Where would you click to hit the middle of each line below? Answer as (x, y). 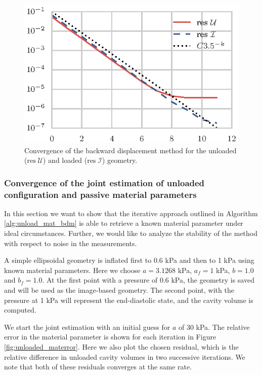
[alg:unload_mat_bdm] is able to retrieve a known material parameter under (124, 223)
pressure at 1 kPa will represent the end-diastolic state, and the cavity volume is (129, 300)
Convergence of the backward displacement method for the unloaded (130, 150)
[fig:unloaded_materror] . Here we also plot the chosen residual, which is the (121, 346)
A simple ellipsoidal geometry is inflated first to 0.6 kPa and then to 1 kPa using (129, 260)
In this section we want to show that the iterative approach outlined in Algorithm (131, 213)
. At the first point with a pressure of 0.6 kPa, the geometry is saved (148, 280)
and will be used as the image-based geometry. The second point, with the (119, 290)
